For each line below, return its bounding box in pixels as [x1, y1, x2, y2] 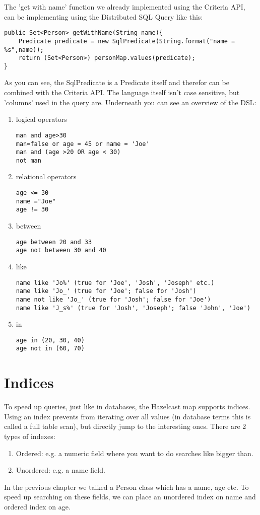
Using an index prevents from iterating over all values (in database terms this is [4, 411, 251, 421]
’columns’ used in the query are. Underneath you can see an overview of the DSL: [4, 97, 256, 107]
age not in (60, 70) [16, 345, 85, 352]
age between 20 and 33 [16, 238, 92, 246]
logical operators [16, 114, 67, 124]
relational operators [16, 171, 77, 182]
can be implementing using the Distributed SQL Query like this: [4, 11, 203, 22]
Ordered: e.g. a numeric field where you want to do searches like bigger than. [16, 448, 253, 458]
